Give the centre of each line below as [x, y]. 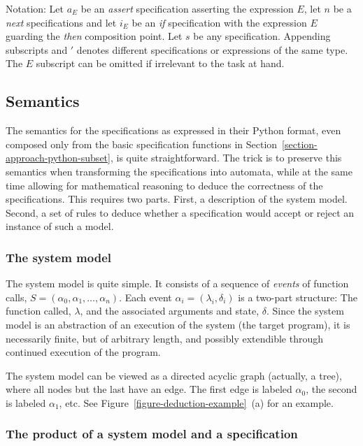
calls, [16, 297]
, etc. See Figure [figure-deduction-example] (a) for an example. [196, 402]
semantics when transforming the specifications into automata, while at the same [179, 171]
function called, [38, 311]
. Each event [145, 297]
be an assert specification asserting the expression [187, 8]
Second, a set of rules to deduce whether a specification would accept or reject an [180, 212]
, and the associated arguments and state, [170, 311]
